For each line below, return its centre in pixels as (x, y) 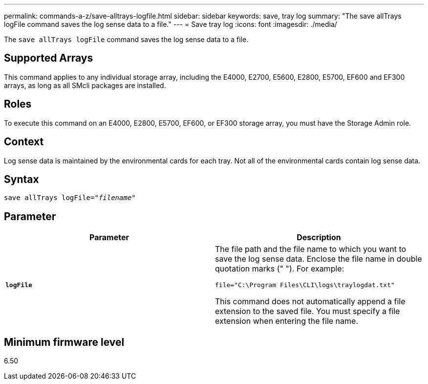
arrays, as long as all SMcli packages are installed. (85, 85)
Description (319, 237)
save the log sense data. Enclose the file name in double (319, 259)
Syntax (21, 179)
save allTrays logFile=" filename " (70, 198)
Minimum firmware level (64, 342)
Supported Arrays (49, 58)
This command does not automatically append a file (310, 302)
